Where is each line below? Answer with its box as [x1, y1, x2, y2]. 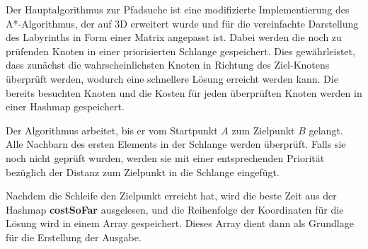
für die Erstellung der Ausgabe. [6, 229, 142, 244]
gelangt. [309, 122, 343, 137]
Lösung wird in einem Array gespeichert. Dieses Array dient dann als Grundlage [6, 216, 354, 231]
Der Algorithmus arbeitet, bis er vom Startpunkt [6, 122, 218, 137]
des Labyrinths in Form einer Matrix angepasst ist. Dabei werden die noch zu [6, 30, 342, 45]
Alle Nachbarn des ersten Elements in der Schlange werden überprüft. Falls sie [6, 137, 346, 151]
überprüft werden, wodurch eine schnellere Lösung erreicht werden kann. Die [6, 71, 338, 86]
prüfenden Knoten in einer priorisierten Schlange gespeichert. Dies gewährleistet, [6, 43, 355, 58]
